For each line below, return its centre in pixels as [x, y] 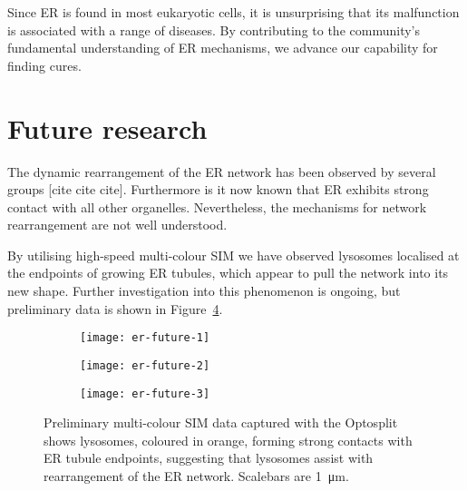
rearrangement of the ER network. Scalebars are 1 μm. [196, 476]
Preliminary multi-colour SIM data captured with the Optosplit [221, 422]
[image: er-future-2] [145, 365]
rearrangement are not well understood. [117, 225]
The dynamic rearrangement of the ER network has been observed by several [222, 171]
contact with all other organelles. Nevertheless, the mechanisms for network [217, 206]
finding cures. [44, 65]
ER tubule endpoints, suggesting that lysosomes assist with [209, 458]
